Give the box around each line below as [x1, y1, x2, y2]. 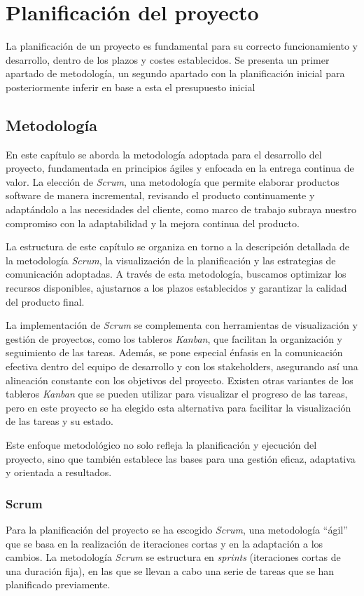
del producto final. [6, 294, 85, 309]
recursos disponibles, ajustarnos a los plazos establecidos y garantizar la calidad [6, 280, 347, 295]
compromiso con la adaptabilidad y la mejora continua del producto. [6, 215, 300, 230]
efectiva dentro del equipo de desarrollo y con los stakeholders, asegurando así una [6, 359, 358, 374]
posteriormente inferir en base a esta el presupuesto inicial [6, 79, 255, 94]
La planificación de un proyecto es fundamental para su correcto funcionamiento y [6, 39, 358, 53]
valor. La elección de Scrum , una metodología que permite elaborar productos [6, 174, 339, 189]
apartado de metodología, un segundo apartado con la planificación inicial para [6, 66, 345, 81]
